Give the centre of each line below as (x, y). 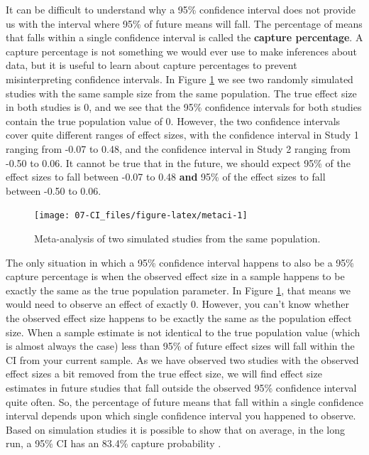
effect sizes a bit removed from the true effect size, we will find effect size (164, 374)
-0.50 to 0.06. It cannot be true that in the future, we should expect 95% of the (178, 162)
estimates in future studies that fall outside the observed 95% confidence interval (181, 387)
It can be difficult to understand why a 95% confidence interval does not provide (181, 9)
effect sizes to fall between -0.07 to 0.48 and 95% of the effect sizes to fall (166, 177)
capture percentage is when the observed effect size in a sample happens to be (175, 276)
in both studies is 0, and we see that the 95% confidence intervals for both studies (184, 107)
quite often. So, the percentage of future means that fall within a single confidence (184, 401)
